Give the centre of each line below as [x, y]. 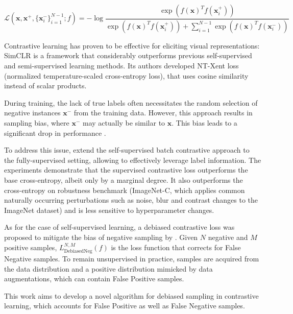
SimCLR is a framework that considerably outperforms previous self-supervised [128, 55]
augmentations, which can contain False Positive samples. [94, 279]
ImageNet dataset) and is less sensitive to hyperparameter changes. [109, 210]
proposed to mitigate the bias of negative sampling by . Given [101, 237]
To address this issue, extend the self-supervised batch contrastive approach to [127, 150]
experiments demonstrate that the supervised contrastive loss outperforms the [126, 170]
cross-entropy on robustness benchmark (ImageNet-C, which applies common [125, 190]
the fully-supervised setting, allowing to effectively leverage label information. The [133, 160]
